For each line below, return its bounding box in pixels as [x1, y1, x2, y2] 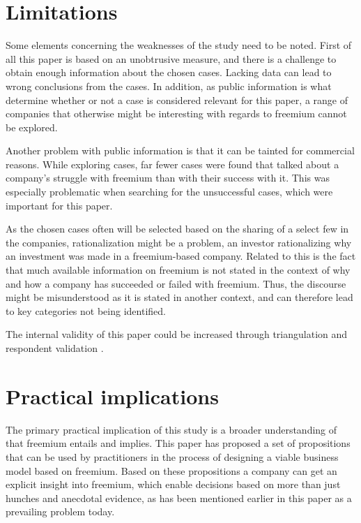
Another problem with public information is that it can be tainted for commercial [6, 143, 355, 158]
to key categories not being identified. [6, 303, 166, 318]
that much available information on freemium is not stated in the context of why [6, 263, 351, 277]
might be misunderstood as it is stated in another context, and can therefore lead [6, 290, 353, 304]
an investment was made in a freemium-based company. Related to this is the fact [6, 249, 356, 263]
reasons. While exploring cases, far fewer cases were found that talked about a [6, 156, 339, 171]
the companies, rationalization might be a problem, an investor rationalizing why [6, 235, 352, 249]
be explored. [6, 119, 58, 134]
